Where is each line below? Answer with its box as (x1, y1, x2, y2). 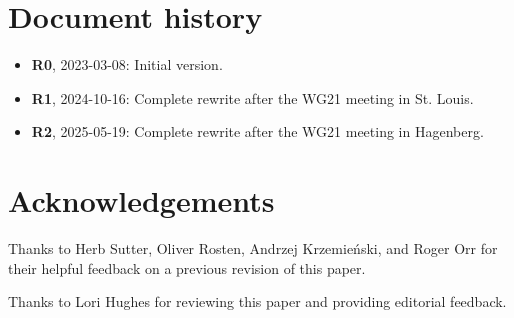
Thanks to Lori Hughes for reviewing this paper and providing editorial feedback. (8, 291, 507, 312)
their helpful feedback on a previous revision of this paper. (8, 257, 366, 278)
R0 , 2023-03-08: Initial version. (31, 54, 223, 75)
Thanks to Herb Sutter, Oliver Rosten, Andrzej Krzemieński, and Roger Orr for (8, 238, 498, 259)
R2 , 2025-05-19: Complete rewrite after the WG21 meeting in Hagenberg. (31, 121, 484, 142)
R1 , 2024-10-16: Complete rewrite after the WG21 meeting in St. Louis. (31, 87, 474, 108)
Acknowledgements (8, 180, 275, 221)
